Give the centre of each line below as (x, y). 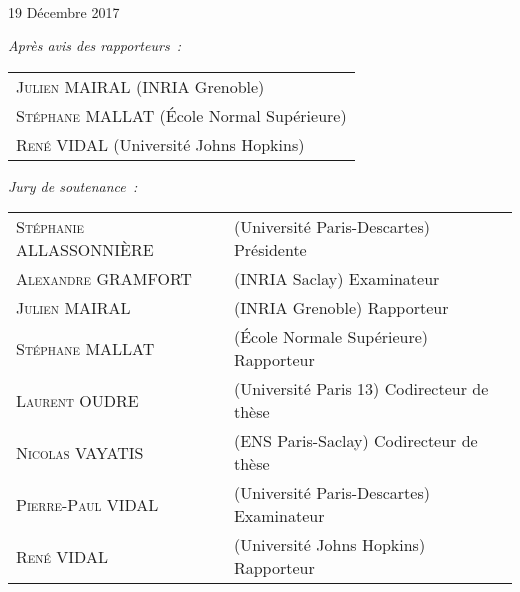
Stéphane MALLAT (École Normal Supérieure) (181, 115)
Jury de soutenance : (73, 185)
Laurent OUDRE (77, 400)
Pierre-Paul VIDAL (87, 504)
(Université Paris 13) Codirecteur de (361, 389)
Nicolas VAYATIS (80, 452)
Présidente (270, 250)
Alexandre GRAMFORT (104, 279)
